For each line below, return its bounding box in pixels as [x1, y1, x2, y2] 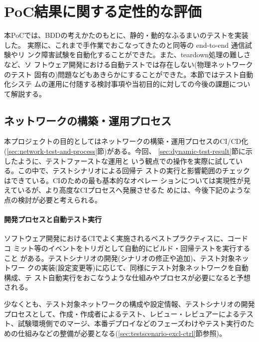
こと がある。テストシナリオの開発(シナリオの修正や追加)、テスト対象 [4, 252, 235, 263]
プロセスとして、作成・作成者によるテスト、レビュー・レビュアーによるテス [4, 308, 254, 319]
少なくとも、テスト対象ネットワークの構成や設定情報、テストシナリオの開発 [4, 299, 255, 309]
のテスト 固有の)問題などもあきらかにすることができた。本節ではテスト [4, 69, 240, 79]
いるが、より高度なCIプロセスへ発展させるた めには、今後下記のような [17, 185, 251, 195]
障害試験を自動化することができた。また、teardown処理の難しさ [41, 49, 251, 60]
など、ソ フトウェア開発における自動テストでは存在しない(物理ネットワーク [4, 59, 253, 69]
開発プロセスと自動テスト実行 [4, 214, 102, 225]
